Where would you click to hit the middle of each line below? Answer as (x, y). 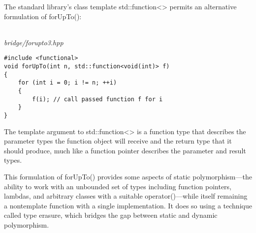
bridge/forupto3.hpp (34, 42)
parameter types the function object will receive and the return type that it (118, 141)
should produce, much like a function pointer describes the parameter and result (125, 150)
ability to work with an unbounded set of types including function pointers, (118, 186)
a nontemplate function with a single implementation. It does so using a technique (128, 205)
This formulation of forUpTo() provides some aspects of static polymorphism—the (128, 176)
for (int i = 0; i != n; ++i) (67, 83)
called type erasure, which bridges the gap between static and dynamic (111, 215)
